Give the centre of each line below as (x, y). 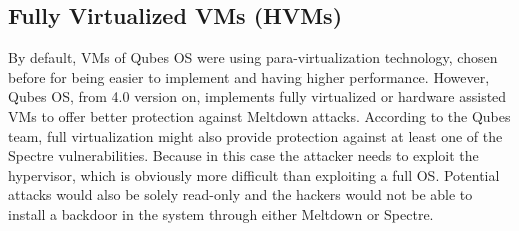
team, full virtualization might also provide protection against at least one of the (255, 135)
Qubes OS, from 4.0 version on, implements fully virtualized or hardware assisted (257, 96)
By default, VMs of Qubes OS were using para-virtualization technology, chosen (253, 57)
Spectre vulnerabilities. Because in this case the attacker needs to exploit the (243, 155)
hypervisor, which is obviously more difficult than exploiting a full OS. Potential (254, 174)
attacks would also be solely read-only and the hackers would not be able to (240, 194)
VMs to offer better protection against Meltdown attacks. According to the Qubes (259, 115)
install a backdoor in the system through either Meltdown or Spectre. (221, 213)
